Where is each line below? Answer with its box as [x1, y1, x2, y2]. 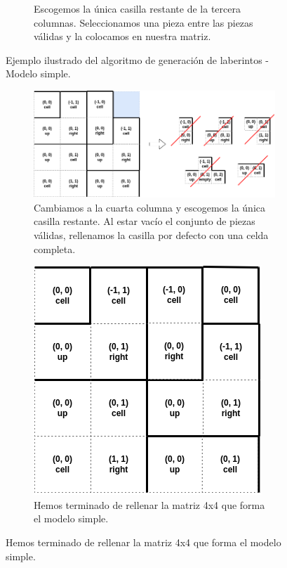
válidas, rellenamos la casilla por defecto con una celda [34, 228, 269, 243]
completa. [34, 241, 76, 256]
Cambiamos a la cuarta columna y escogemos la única [34, 200, 265, 214]
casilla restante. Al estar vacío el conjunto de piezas [34, 214, 255, 228]
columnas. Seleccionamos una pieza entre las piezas [34, 15, 253, 30]
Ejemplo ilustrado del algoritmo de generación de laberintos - [6, 52, 269, 67]
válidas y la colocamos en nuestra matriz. [34, 29, 211, 44]
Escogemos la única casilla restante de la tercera [34, 1, 241, 15]
